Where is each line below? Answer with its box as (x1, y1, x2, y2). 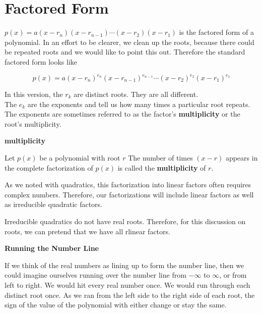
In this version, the (5, 89, 63, 99)
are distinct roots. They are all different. (74, 89, 199, 99)
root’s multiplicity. (5, 118, 61, 129)
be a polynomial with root (39, 152, 120, 163)
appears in (225, 152, 258, 163)
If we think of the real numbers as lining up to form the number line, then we (5, 259, 244, 270)
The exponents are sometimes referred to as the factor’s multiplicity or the (5, 109, 240, 119)
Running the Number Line (5, 243, 99, 253)
